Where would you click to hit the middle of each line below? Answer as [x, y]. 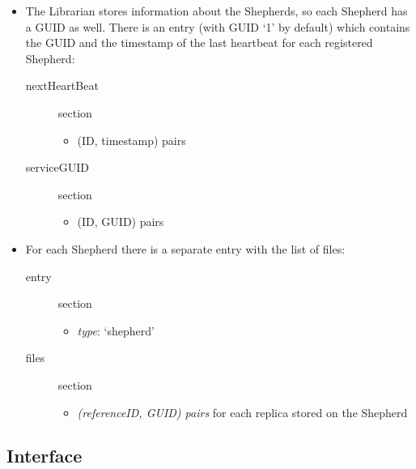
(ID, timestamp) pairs [132, 140]
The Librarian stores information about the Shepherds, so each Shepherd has [216, 11]
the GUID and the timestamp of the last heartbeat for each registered [199, 43]
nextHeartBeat [62, 85]
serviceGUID [57, 167]
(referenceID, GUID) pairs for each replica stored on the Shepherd [242, 412]
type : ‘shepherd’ [116, 330]
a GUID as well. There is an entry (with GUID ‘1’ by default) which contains [218, 26]
